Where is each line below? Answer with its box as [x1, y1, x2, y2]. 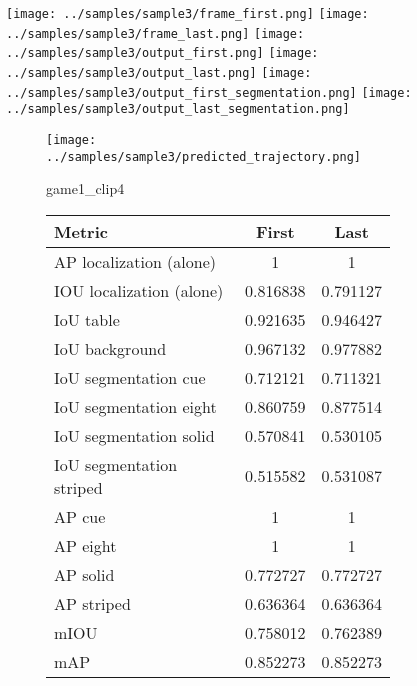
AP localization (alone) [54, 249, 217, 273]
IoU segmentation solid [54, 423, 215, 447]
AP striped [54, 591, 131, 615]
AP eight [54, 533, 117, 557]
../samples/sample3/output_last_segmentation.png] [6, 102, 350, 117]
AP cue [54, 504, 106, 528]
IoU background [54, 336, 167, 360]
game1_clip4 [46, 178, 125, 199]
